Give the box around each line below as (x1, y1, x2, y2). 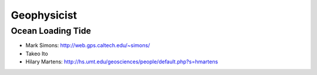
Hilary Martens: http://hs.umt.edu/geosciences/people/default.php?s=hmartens (25, 58, 218, 65)
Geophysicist (11, 9, 77, 22)
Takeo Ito (25, 50, 48, 57)
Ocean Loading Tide (11, 26, 91, 36)
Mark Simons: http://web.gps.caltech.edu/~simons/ (25, 42, 150, 49)
